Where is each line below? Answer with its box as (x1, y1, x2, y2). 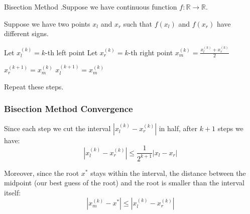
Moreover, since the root (4, 167, 79, 178)
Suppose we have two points (4, 18, 90, 29)
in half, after (159, 123, 197, 133)
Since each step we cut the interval (4, 123, 111, 133)
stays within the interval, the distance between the (90, 167, 246, 178)
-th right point (128, 47, 173, 57)
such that (123, 18, 153, 29)
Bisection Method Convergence (4, 102, 133, 115)
